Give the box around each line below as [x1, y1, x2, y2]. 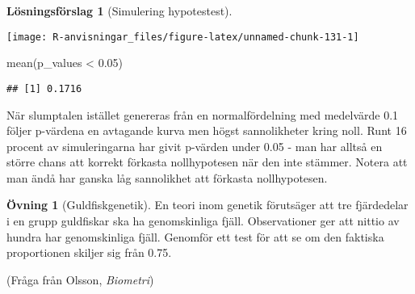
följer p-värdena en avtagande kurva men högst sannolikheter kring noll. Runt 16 [6, 122, 407, 139]
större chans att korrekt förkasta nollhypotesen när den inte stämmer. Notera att [6, 153, 408, 170]
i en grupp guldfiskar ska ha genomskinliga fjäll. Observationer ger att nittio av [6, 212, 400, 229]
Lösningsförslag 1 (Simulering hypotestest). [6, 2, 233, 19]
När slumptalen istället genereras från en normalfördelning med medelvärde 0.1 [6, 106, 399, 123]
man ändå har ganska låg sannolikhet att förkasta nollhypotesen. [6, 169, 328, 186]
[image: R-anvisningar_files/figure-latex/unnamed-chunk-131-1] [6, 31, 359, 43]
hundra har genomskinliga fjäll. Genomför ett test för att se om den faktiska [6, 228, 384, 245]
